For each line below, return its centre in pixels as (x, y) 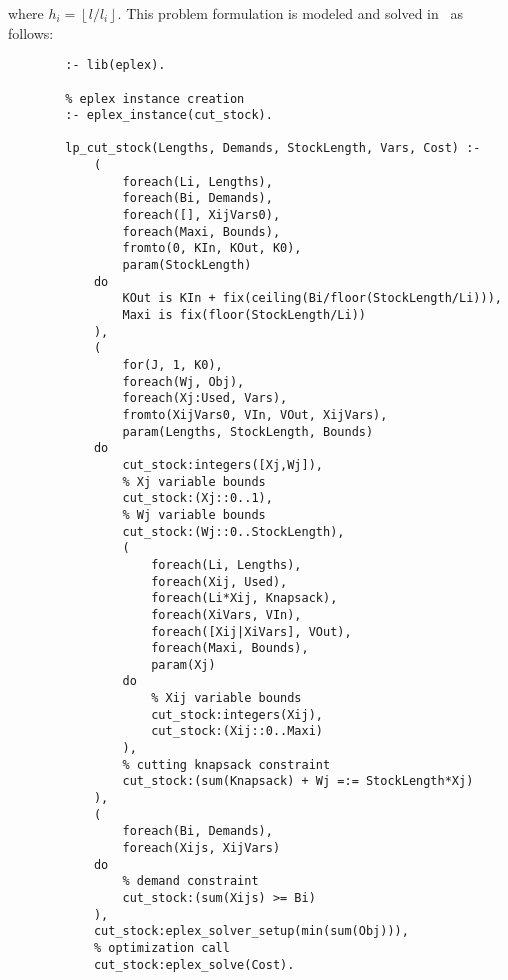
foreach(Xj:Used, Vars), (205, 398)
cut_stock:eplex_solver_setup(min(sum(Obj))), (251, 931)
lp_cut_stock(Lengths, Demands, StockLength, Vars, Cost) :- (273, 148)
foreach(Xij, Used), (219, 581)
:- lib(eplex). (115, 65)
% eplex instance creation (155, 98)
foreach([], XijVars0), (201, 215)
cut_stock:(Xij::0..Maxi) (237, 731)
